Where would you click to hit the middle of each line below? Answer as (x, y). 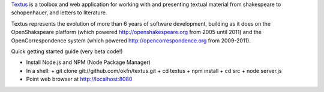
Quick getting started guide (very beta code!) (67, 51)
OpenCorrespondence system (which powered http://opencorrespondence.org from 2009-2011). (131, 40)
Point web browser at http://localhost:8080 (79, 79)
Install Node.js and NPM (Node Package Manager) (88, 62)
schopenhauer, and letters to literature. (59, 13)
